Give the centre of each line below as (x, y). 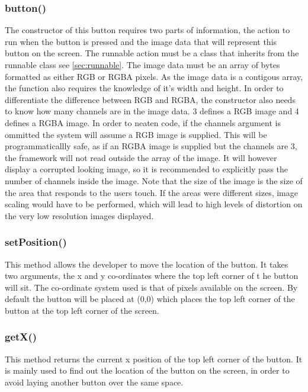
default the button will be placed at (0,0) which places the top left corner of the (150, 299)
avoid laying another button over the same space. (94, 382)
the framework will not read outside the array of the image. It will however (141, 157)
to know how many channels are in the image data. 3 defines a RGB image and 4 (152, 111)
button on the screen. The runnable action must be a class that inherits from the (152, 53)
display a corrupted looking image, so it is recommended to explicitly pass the (147, 169)
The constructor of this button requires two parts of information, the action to (147, 30)
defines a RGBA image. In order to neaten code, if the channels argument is (143, 122)
